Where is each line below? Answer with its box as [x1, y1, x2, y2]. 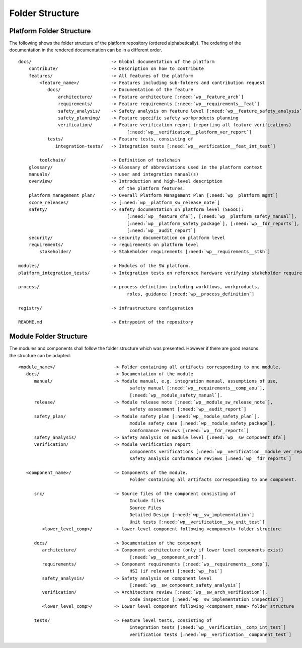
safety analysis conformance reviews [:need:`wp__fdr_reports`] [129, 456, 292, 461]
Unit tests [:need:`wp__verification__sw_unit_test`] [129, 519, 265, 525]
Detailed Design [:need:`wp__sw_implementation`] [129, 512, 255, 518]
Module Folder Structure [9, 332, 88, 341]
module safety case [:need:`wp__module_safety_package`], [129, 421, 276, 426]
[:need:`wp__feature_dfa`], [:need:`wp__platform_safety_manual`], [126, 214, 297, 219]
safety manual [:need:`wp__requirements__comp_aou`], [129, 385, 265, 391]
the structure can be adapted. [9, 352, 71, 358]
